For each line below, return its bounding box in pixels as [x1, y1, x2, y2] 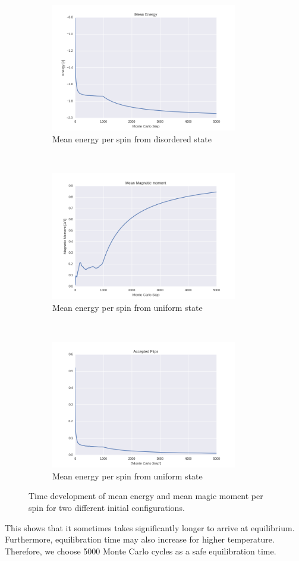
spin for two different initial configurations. [29, 501, 185, 513]
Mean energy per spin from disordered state [52, 132, 212, 145]
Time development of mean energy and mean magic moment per [29, 490, 263, 502]
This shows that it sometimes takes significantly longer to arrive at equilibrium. [5, 521, 295, 534]
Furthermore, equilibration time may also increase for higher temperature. [5, 533, 275, 546]
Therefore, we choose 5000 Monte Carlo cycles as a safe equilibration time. [5, 544, 276, 557]
